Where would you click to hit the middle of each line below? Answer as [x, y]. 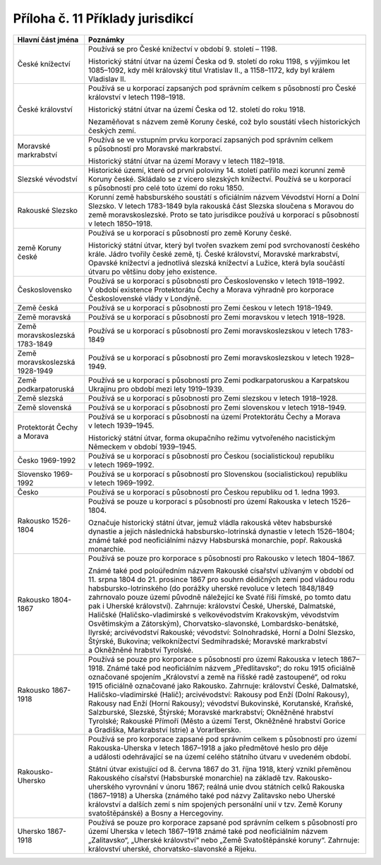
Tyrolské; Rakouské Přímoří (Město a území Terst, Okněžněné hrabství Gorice [217, 721]
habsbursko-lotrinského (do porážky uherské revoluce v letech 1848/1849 [211, 588]
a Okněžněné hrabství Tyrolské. [141, 650]
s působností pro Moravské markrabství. [155, 148]
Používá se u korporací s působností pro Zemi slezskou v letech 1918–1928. [213, 398]
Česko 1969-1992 [47, 460]
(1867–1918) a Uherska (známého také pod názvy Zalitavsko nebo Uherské [212, 795]
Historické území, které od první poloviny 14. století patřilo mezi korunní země [217, 170]
